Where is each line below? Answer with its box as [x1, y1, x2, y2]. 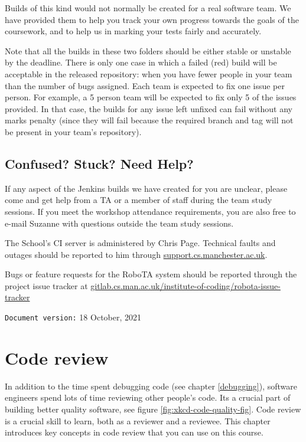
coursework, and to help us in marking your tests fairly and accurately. [5, 25, 262, 37]
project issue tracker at [5, 279, 88, 292]
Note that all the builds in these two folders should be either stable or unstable [5, 44, 291, 57]
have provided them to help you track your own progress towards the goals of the [5, 13, 299, 25]
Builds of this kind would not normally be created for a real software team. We [5, 2, 291, 14]
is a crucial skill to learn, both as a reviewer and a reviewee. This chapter [5, 414, 271, 427]
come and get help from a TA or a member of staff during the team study [5, 194, 272, 206]
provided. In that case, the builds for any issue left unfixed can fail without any [5, 102, 292, 114]
